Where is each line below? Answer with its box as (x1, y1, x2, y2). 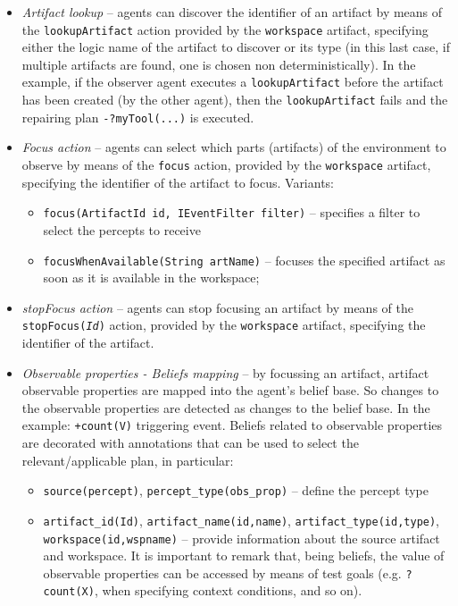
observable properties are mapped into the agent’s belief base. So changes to (21, 381, 439, 400)
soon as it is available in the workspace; (43, 268, 260, 287)
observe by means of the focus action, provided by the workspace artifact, (21, 156, 431, 173)
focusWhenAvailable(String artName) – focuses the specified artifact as (43, 250, 446, 269)
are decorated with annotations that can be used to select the (21, 433, 359, 452)
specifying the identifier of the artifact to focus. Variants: (21, 173, 335, 191)
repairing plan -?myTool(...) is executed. (21, 107, 254, 126)
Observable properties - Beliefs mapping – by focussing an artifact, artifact (21, 363, 429, 382)
